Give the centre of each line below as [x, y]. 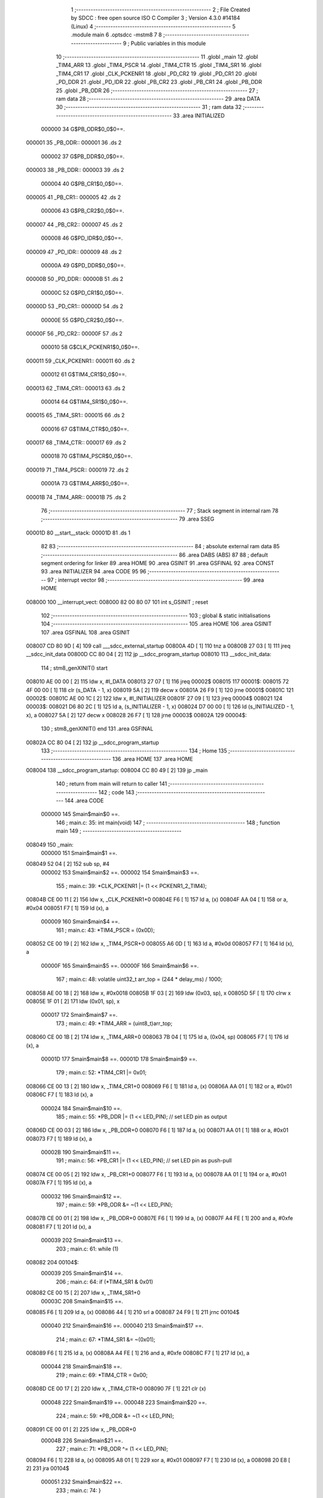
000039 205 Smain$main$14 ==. [82, 1273]
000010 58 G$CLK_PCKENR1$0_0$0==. [90, 347]
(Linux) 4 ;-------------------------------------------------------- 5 [153, 26]
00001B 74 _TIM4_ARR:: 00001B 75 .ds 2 [76, 497]
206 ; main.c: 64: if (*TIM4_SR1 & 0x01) [105, 1282]
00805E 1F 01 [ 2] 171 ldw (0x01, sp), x [73, 1001]
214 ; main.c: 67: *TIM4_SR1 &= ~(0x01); [106, 1339]
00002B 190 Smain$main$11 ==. [81, 1152]
